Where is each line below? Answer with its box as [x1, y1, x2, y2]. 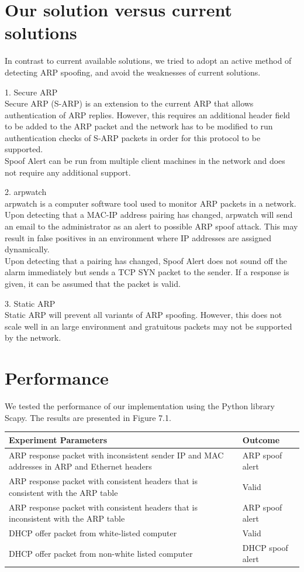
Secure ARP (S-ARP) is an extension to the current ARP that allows [5, 97, 254, 109]
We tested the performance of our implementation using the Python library [5, 400, 275, 412]
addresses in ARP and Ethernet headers [9, 460, 152, 472]
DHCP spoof [242, 541, 288, 553]
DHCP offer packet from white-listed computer [9, 526, 177, 539]
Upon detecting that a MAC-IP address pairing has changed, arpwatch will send [5, 208, 293, 221]
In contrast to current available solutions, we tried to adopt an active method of [5, 54, 292, 67]
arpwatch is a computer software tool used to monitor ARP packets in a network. [5, 197, 296, 209]
